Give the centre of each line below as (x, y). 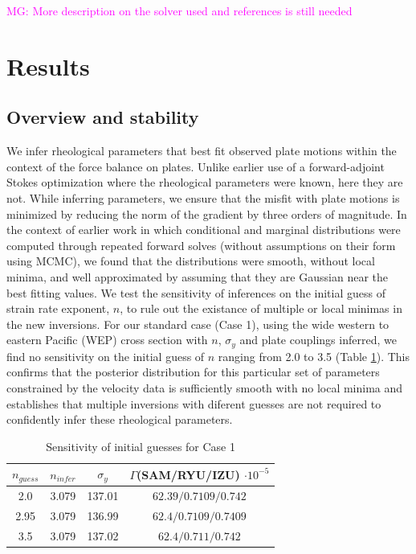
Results (48, 66)
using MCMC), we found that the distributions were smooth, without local (191, 261)
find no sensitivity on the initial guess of (106, 356)
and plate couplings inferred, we (318, 340)
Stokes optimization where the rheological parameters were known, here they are (205, 182)
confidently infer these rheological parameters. (120, 419)
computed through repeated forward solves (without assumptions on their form (201, 245)
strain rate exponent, (58, 308)
